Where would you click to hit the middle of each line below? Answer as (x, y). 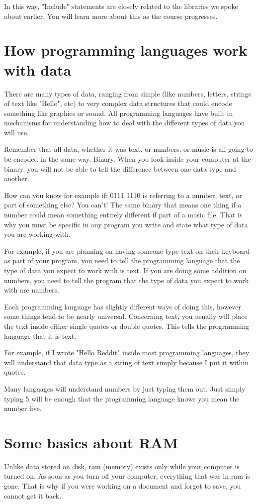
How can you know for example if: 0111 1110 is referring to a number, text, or (123, 195)
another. (17, 178)
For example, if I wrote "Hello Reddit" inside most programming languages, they (127, 353)
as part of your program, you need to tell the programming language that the (122, 260)
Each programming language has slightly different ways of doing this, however (123, 306)
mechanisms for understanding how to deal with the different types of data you (125, 123)
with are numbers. (32, 290)
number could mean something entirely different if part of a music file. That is (123, 215)
